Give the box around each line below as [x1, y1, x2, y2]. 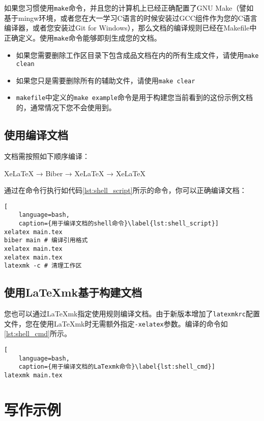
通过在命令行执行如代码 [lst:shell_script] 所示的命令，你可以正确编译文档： [4, 185, 247, 196]
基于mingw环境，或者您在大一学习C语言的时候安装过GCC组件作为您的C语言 [4, 12, 257, 23]
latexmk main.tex [4, 372, 63, 379]
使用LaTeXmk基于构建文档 [4, 284, 142, 300]
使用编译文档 [4, 127, 68, 143]
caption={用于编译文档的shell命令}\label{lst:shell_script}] [18, 220, 219, 228]
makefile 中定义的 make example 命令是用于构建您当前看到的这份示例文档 [16, 92, 253, 103]
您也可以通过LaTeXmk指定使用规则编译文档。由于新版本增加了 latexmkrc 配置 [4, 308, 260, 319]
